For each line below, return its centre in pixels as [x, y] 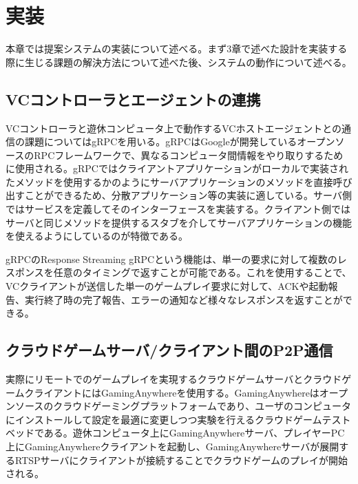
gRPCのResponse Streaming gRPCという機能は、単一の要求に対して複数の [171, 259]
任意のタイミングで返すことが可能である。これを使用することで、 [202, 272]
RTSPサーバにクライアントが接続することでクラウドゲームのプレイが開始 [181, 460]
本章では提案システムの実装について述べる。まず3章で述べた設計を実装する [177, 49]
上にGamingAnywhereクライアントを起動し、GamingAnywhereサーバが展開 [172, 446]
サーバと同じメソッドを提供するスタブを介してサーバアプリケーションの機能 [179, 222]
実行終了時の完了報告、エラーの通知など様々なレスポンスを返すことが [183, 299]
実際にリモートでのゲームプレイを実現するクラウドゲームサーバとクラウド [174, 379]
